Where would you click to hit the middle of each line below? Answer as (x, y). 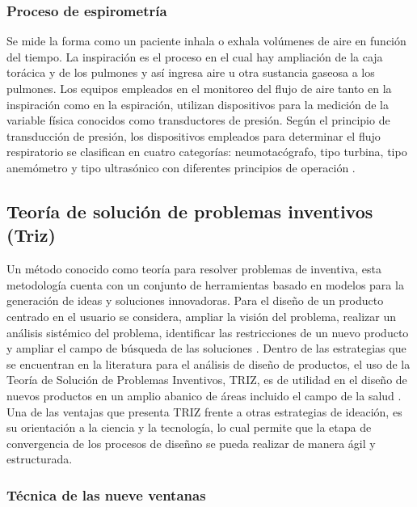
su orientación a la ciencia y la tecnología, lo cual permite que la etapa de (189, 427)
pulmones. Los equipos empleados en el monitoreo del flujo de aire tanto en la (199, 88)
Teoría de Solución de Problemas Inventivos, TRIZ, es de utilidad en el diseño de (207, 380)
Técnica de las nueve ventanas (106, 494)
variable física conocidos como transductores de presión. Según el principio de (198, 120)
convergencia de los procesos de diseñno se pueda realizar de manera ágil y (191, 443)
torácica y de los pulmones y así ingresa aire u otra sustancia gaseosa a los (191, 72)
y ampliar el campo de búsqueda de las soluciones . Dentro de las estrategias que (206, 348)
